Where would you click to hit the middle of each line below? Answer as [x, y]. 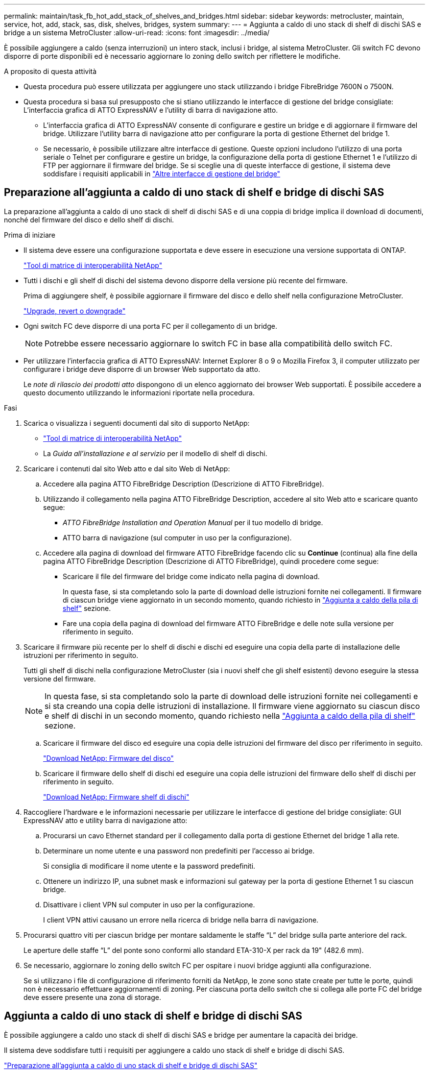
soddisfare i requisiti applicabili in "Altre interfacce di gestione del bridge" [162, 174]
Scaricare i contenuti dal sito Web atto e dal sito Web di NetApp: [127, 468]
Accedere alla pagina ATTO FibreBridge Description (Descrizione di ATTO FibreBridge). [184, 484]
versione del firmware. [60, 679]
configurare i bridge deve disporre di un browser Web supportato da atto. [142, 369]
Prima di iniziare [30, 235]
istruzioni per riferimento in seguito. [81, 655]
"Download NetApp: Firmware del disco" [108, 758]
